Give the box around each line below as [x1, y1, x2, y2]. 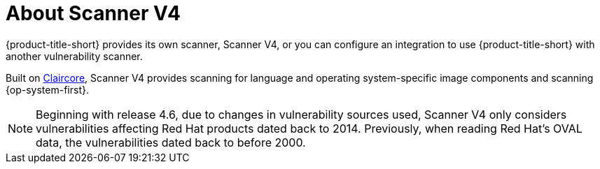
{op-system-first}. [6, 83, 89, 96]
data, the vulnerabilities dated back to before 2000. [36, 135, 306, 149]
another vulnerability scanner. [6, 50, 143, 62]
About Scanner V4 [6, 1, 181, 25]
